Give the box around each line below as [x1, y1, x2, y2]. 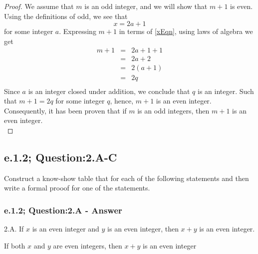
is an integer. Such [198, 85, 254, 96]
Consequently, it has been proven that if [4, 105, 127, 115]
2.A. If [4, 223, 24, 234]
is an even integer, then [107, 223, 179, 234]
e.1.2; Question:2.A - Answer [4, 203, 122, 216]
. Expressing [59, 26, 96, 36]
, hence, [110, 95, 134, 106]
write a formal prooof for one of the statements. [4, 182, 150, 193]
